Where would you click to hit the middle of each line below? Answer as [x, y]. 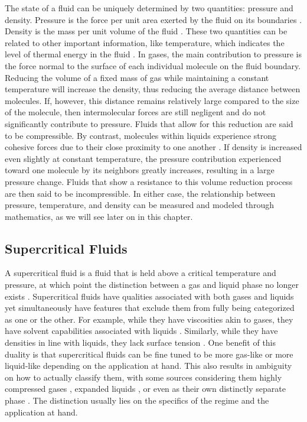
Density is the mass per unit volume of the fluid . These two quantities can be [146, 31]
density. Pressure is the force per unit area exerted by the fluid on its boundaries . [153, 19]
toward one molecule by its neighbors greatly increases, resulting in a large [140, 170]
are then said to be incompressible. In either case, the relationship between [140, 193]
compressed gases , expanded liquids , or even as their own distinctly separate [145, 389]
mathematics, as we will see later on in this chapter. [99, 216]
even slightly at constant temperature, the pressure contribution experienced [143, 158]
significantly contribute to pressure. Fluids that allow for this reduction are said [149, 123]
